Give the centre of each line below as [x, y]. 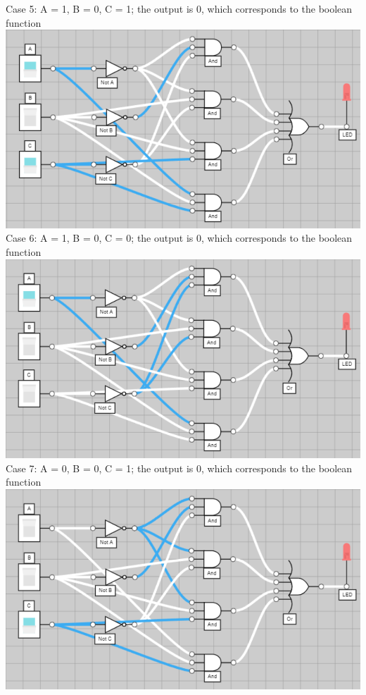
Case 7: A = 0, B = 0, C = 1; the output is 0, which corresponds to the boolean [179, 468]
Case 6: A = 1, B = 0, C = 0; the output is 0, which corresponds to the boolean [179, 238]
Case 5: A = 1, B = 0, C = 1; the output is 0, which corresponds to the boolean [179, 8]
